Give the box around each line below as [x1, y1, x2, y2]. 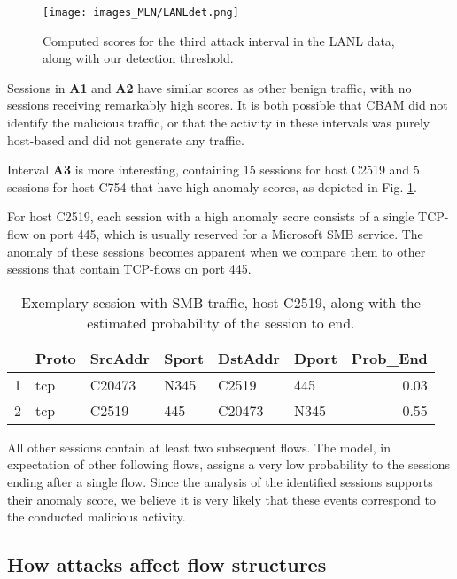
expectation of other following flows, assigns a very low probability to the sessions [7, 455, 451, 474]
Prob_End [351, 347, 428, 368]
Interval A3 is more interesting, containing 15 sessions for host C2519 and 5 [7, 160, 420, 179]
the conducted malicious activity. [7, 507, 186, 526]
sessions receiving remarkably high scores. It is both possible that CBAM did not [7, 96, 448, 114]
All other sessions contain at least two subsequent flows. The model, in [7, 437, 391, 456]
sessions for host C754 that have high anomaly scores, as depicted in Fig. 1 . [7, 177, 417, 196]
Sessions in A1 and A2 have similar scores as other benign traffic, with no [7, 78, 412, 96]
